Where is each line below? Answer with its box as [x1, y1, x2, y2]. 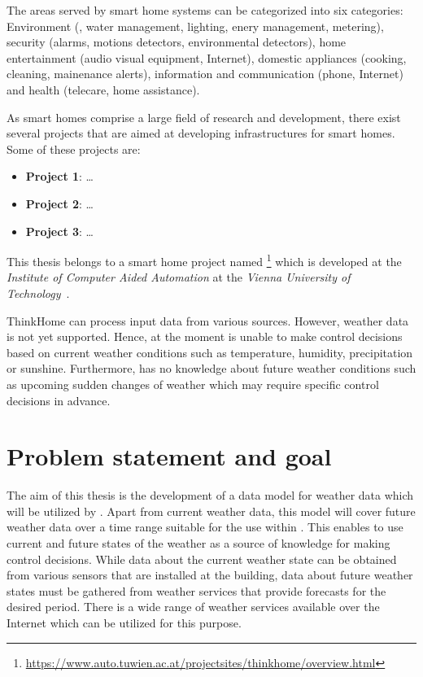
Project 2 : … [25, 194, 94, 212]
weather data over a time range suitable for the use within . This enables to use [7, 518, 403, 535]
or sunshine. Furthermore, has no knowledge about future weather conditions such [7, 360, 416, 377]
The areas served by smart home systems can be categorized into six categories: [7, 2, 403, 18]
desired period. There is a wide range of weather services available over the [7, 598, 380, 615]
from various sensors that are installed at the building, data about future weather [7, 566, 413, 583]
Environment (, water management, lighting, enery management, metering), [7, 17, 384, 34]
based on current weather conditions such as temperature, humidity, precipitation [7, 343, 413, 360]
